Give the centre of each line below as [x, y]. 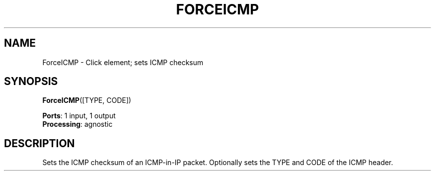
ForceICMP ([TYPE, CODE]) [87, 100]
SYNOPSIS [31, 82]
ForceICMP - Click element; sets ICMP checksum [123, 62]
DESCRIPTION [39, 143]
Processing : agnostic [77, 124]
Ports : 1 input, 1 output [79, 116]
